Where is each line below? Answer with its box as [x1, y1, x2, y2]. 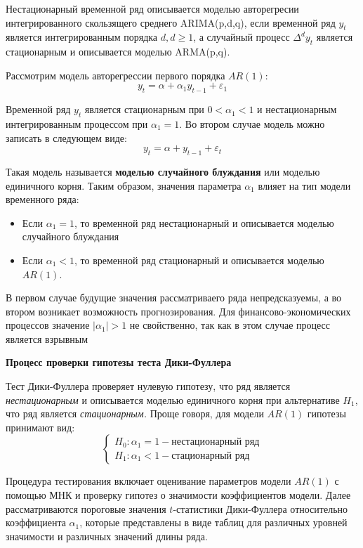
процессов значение [6, 318, 90, 332]
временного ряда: [6, 192, 79, 207]
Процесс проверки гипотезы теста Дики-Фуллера [6, 355, 232, 370]
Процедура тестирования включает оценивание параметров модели [6, 474, 291, 488]
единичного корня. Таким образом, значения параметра [6, 178, 242, 193]
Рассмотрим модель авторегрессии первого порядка [6, 67, 225, 82]
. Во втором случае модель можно [179, 116, 325, 131]
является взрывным [6, 331, 88, 346]
